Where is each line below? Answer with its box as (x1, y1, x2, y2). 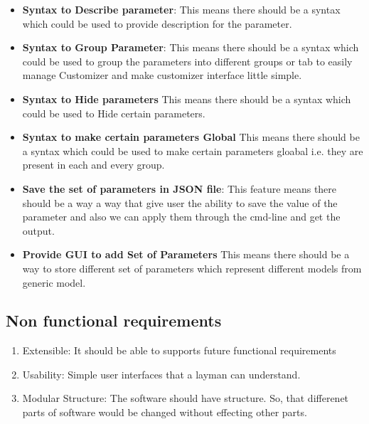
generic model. (22, 275, 86, 290)
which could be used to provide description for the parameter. (22, 16, 292, 31)
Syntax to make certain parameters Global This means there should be (22, 129, 360, 144)
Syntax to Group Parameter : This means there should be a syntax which (22, 40, 359, 55)
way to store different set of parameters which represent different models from (22, 260, 362, 275)
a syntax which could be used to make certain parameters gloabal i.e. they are (22, 143, 363, 158)
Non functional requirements (6, 309, 222, 332)
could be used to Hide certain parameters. (22, 105, 205, 120)
